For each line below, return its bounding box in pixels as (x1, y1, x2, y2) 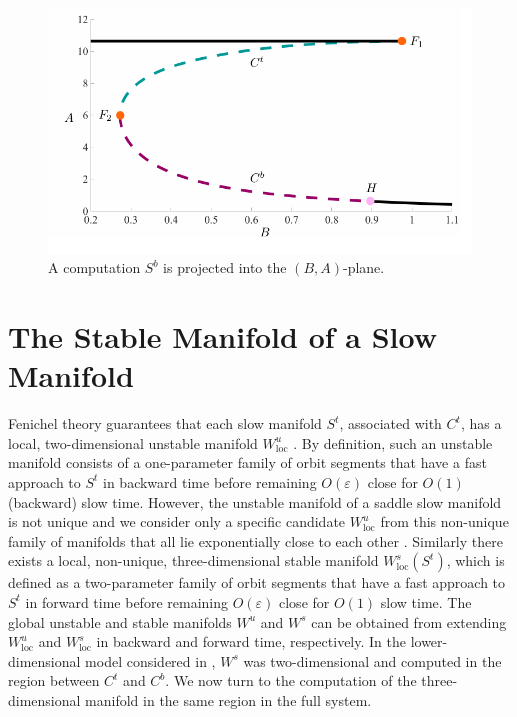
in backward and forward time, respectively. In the (96, 631, 406, 652)
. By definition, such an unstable (293, 432, 493, 453)
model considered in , (85, 650, 216, 671)
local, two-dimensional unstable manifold (8, 432, 258, 453)
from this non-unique (380, 511, 509, 532)
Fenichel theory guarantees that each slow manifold (8, 413, 322, 434)
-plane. (343, 257, 385, 278)
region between (8, 670, 100, 691)
